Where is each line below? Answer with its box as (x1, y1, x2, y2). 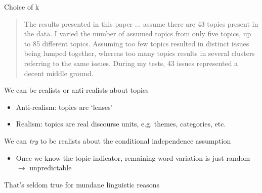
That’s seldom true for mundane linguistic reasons (4, 179, 159, 189)
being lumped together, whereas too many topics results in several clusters (24, 48, 255, 58)
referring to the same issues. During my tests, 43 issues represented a (24, 57, 238, 68)
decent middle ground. (24, 68, 94, 78)
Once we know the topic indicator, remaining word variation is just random (16, 152, 250, 163)
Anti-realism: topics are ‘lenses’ (16, 101, 113, 112)
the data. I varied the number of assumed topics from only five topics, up (24, 28, 251, 39)
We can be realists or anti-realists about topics (4, 85, 149, 95)
